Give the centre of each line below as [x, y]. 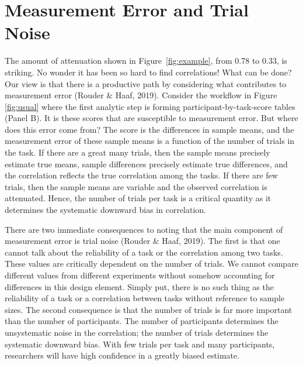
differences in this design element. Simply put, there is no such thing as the [139, 286]
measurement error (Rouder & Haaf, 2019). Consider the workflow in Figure [141, 95]
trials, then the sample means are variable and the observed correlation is [136, 186]
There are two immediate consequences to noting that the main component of [144, 229]
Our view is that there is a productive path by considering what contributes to [146, 83]
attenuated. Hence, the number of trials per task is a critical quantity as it [138, 198]
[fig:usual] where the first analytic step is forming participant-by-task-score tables [150, 106]
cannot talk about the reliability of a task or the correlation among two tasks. [144, 252]
